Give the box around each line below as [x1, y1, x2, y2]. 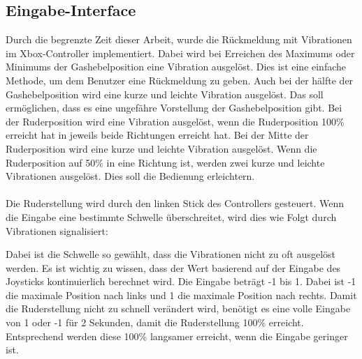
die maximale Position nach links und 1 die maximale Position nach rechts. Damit [6, 287, 357, 302]
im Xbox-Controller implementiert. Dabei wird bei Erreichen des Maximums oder [6, 45, 355, 60]
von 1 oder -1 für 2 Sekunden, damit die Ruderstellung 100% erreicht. [6, 315, 304, 330]
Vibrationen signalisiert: [6, 223, 108, 238]
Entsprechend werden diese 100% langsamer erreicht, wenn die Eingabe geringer [6, 328, 348, 343]
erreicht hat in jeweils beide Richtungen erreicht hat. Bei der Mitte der [6, 128, 309, 142]
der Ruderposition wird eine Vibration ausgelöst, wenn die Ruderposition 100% [6, 114, 345, 128]
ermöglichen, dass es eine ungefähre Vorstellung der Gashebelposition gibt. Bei [6, 100, 342, 115]
